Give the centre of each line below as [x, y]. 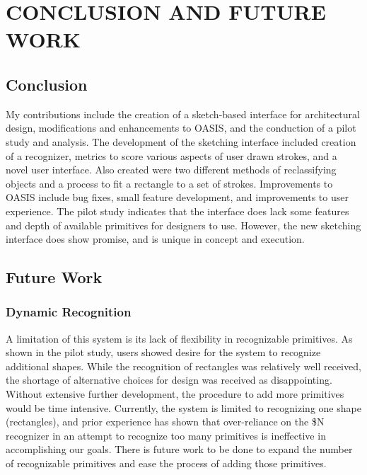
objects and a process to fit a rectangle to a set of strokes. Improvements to [169, 183]
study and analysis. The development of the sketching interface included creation [181, 141]
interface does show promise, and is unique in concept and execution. [155, 239]
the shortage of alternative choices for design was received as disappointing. [169, 380]
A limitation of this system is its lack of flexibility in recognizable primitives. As [179, 338]
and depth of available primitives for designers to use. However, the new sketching [183, 225]
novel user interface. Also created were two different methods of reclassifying [171, 170]
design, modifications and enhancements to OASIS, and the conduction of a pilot [181, 128]
